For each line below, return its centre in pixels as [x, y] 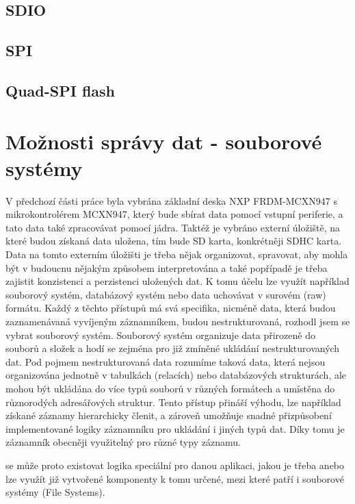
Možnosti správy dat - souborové [164, 141]
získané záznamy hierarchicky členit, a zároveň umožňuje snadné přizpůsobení [169, 415]
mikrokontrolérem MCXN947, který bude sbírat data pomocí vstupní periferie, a [174, 214]
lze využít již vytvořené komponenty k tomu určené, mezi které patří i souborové [175, 478]
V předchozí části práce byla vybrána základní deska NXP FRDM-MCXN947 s [171, 200]
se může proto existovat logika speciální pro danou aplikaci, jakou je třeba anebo [175, 465]
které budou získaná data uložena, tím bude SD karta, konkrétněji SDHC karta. [174, 241]
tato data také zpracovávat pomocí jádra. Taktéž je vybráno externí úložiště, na [173, 227]
